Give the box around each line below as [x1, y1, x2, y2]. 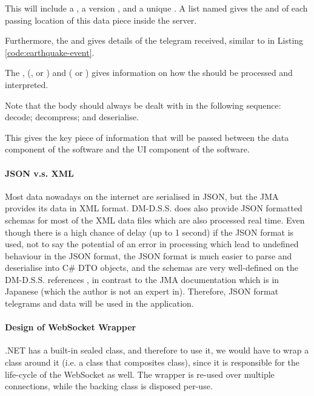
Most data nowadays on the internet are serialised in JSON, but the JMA [5, 189, 279, 202]
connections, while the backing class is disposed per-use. [5, 380, 213, 392]
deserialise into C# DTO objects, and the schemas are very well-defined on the [5, 261, 299, 274]
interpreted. [5, 78, 48, 90]
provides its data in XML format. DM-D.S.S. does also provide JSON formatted [5, 202, 302, 214]
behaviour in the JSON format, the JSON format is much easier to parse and [5, 249, 292, 262]
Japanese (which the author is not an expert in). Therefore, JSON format [5, 285, 279, 298]
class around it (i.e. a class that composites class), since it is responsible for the [5, 356, 299, 369]
